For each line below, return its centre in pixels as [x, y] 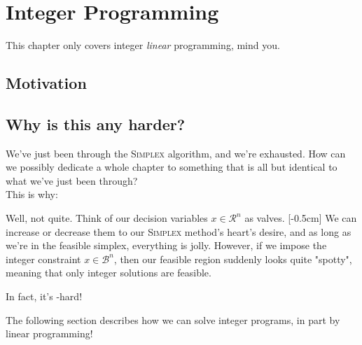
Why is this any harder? [96, 124]
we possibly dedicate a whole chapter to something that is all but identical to [172, 167]
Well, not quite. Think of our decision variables [107, 218]
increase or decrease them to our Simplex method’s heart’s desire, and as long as [179, 231]
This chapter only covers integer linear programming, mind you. [143, 45]
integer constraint [43, 259]
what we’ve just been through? [72, 180]
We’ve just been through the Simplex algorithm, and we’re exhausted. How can [176, 153]
